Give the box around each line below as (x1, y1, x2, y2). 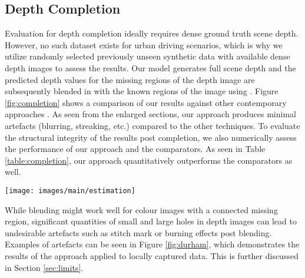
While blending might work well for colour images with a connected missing (5, 203, 278, 216)
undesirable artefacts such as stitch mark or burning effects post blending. (5, 226, 272, 239)
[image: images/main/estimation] (5, 186, 135, 195)
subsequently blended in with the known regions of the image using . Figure (5, 85, 279, 97)
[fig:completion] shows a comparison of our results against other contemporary (5, 96, 287, 108)
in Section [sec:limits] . (5, 261, 84, 273)
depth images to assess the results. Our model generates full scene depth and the (5, 61, 296, 74)
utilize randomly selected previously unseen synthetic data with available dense (5, 50, 290, 62)
